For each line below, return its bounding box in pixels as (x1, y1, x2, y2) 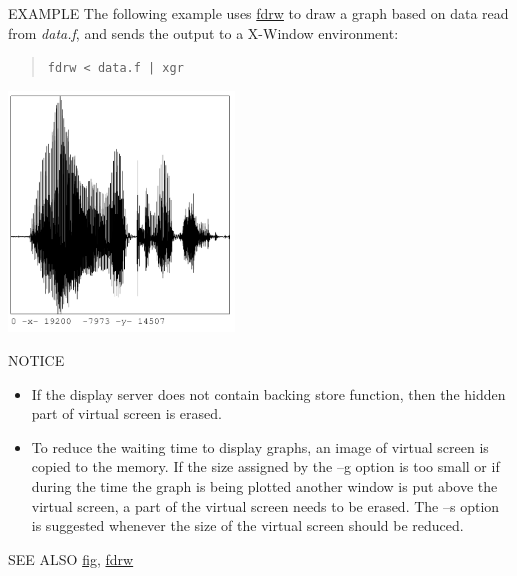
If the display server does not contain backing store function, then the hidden (31, 383, 506, 404)
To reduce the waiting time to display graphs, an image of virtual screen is (31, 436, 489, 457)
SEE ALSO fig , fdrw (8, 548, 134, 569)
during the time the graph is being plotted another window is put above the (31, 475, 498, 496)
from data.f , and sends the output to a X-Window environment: (8, 22, 399, 43)
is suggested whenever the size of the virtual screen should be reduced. (31, 515, 464, 536)
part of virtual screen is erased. (31, 403, 222, 424)
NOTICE (8, 350, 65, 370)
